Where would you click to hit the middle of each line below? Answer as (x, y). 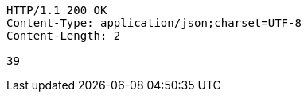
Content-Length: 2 (64, 36)
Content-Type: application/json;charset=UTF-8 (154, 23)
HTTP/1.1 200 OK (57, 10)
